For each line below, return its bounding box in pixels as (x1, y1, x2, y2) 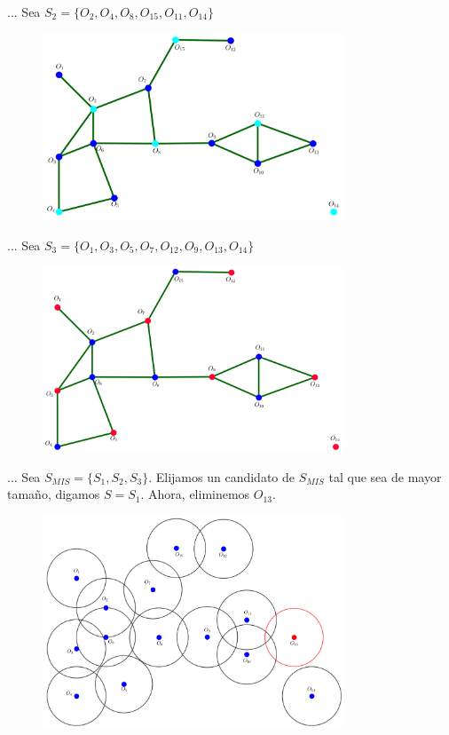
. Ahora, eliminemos (140, 485, 250, 503)
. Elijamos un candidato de (148, 467, 295, 486)
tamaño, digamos (7, 485, 100, 503)
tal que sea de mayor (328, 467, 442, 486)
